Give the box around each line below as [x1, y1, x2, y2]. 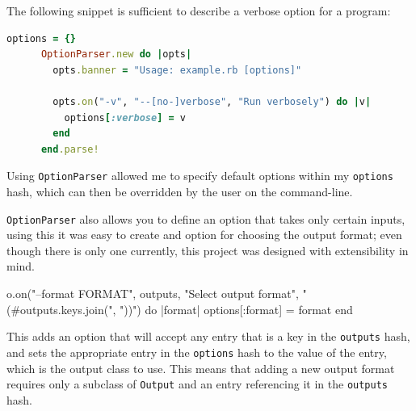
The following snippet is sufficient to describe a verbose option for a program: [6, 2, 391, 19]
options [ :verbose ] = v [64, 111, 186, 124]
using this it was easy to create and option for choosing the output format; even [6, 226, 402, 243]
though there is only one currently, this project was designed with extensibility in [6, 241, 409, 258]
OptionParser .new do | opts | [40, 48, 192, 61]
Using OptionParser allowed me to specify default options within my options [6, 167, 393, 184]
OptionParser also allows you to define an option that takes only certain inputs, [6, 210, 405, 227]
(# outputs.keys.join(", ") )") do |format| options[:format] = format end [6, 300, 353, 317]
